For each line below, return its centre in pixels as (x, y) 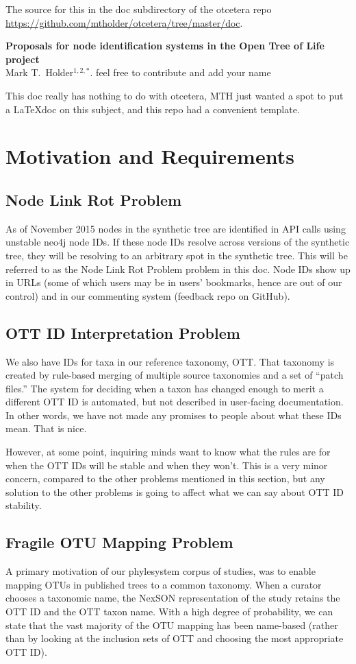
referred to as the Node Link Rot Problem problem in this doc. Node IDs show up (178, 269)
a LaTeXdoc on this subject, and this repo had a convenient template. (153, 109)
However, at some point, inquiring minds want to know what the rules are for (168, 452)
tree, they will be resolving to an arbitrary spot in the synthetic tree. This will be (177, 255)
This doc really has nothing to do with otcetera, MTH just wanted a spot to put (175, 95)
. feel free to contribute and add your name (180, 72)
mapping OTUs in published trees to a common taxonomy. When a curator (164, 584)
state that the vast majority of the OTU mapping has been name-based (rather (172, 625)
